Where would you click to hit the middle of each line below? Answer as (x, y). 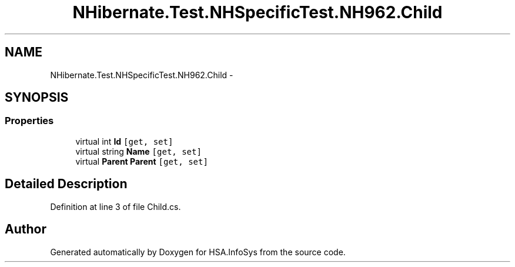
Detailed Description (66, 184)
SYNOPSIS (37, 98)
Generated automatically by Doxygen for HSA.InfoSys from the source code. (198, 252)
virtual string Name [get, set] (138, 151)
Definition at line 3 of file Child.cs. (116, 206)
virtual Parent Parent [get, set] (142, 161)
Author (26, 229)
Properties (29, 121)
